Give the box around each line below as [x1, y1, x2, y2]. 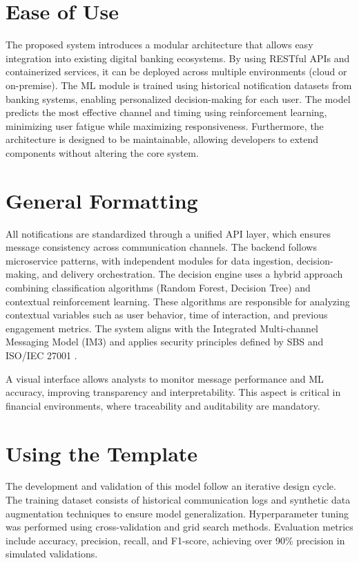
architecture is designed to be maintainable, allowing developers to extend [6, 132, 319, 146]
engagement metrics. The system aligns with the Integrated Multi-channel [6, 321, 319, 335]
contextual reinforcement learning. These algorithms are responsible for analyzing [6, 294, 350, 308]
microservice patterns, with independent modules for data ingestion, [6, 253, 293, 267]
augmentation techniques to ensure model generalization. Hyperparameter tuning [6, 506, 349, 520]
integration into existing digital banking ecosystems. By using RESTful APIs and [6, 50, 350, 65]
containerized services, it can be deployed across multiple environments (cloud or [6, 64, 347, 79]
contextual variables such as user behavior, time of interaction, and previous [6, 307, 328, 322]
